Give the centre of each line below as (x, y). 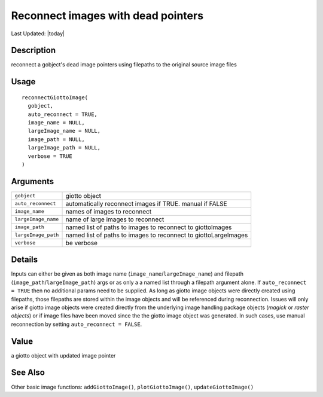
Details (25, 260)
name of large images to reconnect (115, 219)
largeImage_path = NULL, (64, 148)
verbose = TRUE (50, 156)
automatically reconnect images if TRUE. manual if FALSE (146, 203)
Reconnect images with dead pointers (107, 16)
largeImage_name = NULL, (64, 131)
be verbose (82, 243)
